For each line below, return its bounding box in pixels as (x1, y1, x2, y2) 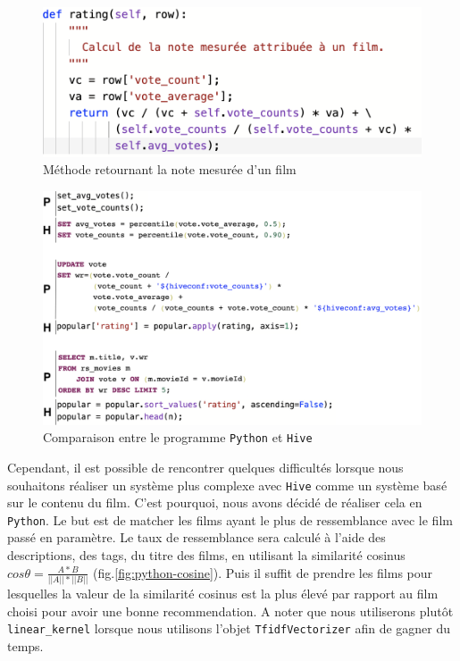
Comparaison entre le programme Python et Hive (43, 428, 313, 447)
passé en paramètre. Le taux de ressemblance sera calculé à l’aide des (7, 528, 386, 547)
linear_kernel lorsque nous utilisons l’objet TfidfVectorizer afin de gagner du (7, 619, 451, 638)
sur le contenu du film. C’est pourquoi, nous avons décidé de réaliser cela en (7, 493, 422, 512)
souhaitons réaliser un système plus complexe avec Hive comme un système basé (7, 475, 447, 494)
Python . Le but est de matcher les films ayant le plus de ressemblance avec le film (7, 510, 453, 529)
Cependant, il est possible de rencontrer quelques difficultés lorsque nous (7, 457, 404, 476)
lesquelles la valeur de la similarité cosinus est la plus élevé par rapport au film (7, 584, 439, 603)
